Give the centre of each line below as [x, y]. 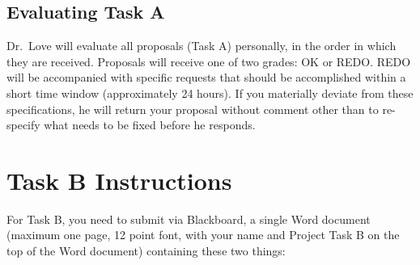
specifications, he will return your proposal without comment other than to [193, 109]
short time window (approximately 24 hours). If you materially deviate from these [210, 93]
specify [23, 125]
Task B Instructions [119, 180]
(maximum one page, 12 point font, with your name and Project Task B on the [203, 235]
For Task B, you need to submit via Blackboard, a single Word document [189, 219]
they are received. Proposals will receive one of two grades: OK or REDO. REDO [209, 61]
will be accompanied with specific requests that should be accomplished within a [206, 77]
